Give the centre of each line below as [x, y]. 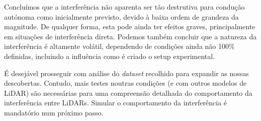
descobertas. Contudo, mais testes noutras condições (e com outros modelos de [125, 83]
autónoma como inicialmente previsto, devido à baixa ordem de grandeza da [121, 16]
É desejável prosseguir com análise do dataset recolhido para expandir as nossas [126, 73]
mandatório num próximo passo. [54, 112]
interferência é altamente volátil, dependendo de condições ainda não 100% [119, 46]
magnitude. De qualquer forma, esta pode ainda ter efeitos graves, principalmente [130, 26]
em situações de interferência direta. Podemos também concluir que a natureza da [130, 36]
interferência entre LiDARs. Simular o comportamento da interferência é [116, 103]
